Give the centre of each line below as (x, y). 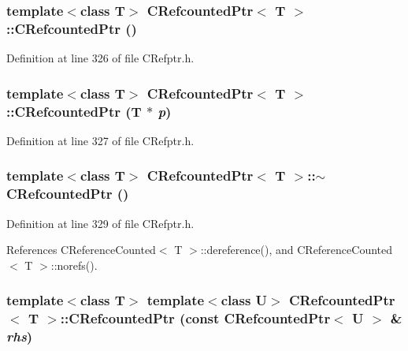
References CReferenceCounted (81, 250)
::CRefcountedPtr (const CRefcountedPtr (195, 318)
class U (244, 300)
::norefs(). (74, 265)
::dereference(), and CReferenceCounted (297, 250)
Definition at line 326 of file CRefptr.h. (100, 58)
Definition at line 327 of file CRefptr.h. (100, 140)
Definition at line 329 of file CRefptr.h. (100, 223)
